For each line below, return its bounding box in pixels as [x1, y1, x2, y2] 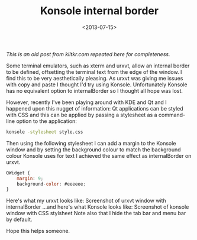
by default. [6, 216, 33, 223]
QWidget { [6, 170, 31, 176]
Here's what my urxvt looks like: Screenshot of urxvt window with [6, 197, 167, 205]
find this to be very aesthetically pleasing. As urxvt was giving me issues [6, 74, 183, 82]
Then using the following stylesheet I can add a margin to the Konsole [6, 140, 176, 147]
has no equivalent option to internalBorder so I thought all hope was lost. [6, 87, 183, 94]
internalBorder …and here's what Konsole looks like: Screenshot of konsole [6, 203, 189, 210]
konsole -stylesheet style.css [6, 129, 83, 135]
